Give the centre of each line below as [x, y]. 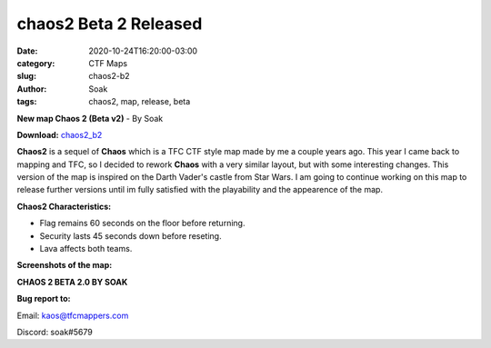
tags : [27, 102]
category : [36, 63]
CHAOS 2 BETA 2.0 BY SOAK [72, 282]
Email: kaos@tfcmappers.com [73, 315]
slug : [26, 76]
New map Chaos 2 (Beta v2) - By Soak [90, 118]
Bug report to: [44, 299]
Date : [27, 51]
